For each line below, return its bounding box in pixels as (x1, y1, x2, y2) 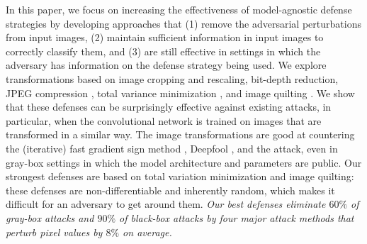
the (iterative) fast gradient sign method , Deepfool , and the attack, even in (6, 140, 338, 155)
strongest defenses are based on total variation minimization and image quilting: (6, 169, 354, 184)
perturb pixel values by (6, 224, 103, 239)
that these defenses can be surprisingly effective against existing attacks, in (6, 99, 332, 114)
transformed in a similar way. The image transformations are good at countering (6, 127, 355, 142)
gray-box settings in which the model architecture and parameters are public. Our (6, 155, 362, 170)
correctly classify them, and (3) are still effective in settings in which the (6, 43, 321, 58)
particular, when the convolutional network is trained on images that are (6, 113, 322, 128)
